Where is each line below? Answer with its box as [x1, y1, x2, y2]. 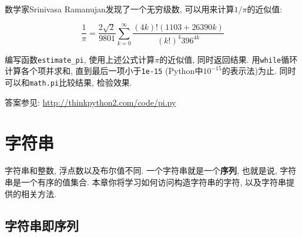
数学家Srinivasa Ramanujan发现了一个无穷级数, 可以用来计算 [5, 3, 234, 15]
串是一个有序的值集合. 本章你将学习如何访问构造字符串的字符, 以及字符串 [5, 176, 287, 188]
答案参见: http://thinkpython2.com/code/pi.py [5, 96, 176, 108]
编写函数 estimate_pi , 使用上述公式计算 [5, 53, 155, 65]
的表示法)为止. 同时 [222, 65, 296, 77]
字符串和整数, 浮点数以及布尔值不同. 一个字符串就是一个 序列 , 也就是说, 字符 [5, 164, 297, 177]
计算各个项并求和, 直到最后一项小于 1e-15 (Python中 [5, 65, 203, 77]
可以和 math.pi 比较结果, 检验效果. [5, 76, 132, 89]
